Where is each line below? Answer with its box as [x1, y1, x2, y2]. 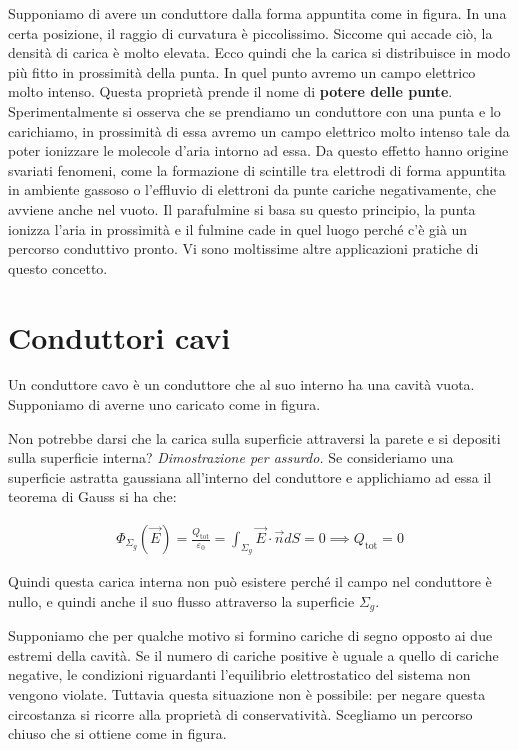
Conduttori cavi [8, 316, 231, 357]
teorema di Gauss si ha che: [8, 486, 177, 507]
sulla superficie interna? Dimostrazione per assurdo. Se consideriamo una [8, 447, 454, 468]
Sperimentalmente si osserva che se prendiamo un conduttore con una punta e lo [8, 100, 501, 121]
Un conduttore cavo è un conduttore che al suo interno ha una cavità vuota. [8, 374, 475, 395]
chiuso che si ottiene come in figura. [8, 723, 227, 744]
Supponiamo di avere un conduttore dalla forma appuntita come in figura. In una [8, 3, 507, 23]
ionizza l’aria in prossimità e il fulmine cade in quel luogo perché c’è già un [8, 218, 468, 239]
